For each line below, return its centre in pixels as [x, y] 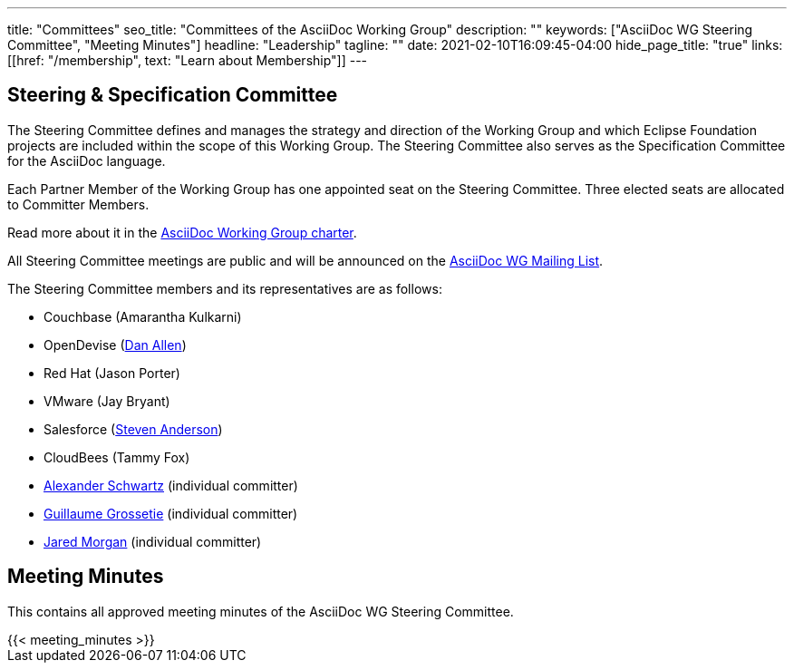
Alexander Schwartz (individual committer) [171, 485]
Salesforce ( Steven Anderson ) [133, 429]
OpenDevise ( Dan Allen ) [115, 345]
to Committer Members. [78, 204]
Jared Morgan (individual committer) [153, 541]
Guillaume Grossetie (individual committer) [171, 513]
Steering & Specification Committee [173, 95]
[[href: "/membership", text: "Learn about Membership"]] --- [188, 60]
